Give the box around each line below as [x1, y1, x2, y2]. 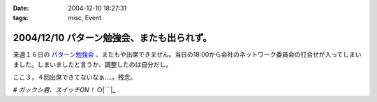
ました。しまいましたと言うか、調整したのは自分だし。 [13, 60, 172, 68]
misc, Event [68, 14, 102, 22]
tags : [13, 14, 29, 22]
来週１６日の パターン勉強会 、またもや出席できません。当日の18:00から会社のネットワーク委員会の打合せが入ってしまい [13, 50, 362, 59]
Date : [13, 4, 29, 12]
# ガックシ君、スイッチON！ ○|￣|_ [13, 86, 116, 94]
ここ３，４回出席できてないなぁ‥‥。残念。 [13, 73, 137, 82]
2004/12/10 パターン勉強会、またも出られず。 [13, 32, 212, 44]
